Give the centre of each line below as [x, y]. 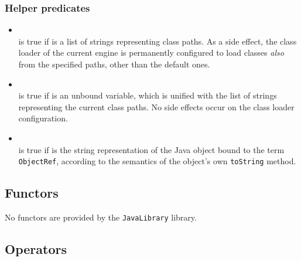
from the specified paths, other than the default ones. [114, 64]
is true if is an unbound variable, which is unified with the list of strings [148, 95]
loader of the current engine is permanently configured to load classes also [151, 52]
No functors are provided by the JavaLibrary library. [101, 217]
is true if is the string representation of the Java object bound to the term [151, 149]
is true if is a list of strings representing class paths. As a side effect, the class [158, 41]
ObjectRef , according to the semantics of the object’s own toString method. [157, 161]
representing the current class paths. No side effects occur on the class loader [156, 106]
